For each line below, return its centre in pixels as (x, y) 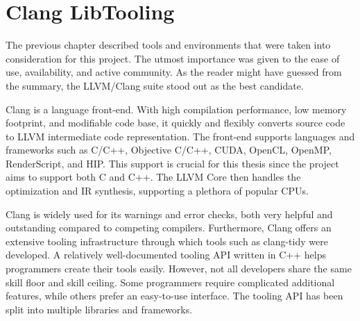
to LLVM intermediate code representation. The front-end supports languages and (180, 136)
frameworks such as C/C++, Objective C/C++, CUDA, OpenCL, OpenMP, (169, 150)
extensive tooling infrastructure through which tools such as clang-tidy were (167, 241)
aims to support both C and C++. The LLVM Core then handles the (153, 177)
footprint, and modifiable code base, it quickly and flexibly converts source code (175, 123)
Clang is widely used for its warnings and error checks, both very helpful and (169, 214)
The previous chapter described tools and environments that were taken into (168, 45)
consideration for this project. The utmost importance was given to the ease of (173, 58)
